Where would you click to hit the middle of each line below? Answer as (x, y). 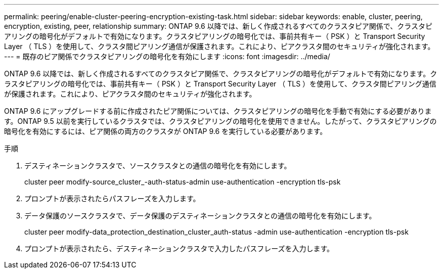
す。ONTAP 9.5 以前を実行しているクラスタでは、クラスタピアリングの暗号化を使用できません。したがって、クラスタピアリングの (220, 121)
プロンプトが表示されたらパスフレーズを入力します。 (112, 198)
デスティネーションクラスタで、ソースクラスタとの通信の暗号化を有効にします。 (158, 166)
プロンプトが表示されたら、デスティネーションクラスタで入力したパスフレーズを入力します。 (179, 248)
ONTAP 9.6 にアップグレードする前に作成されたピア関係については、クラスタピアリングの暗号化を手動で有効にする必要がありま (218, 111)
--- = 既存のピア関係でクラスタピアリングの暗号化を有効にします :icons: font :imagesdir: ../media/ (167, 56)
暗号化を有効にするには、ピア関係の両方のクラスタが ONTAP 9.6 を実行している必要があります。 (166, 131)
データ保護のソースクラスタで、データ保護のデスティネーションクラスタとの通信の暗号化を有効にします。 (200, 216)
